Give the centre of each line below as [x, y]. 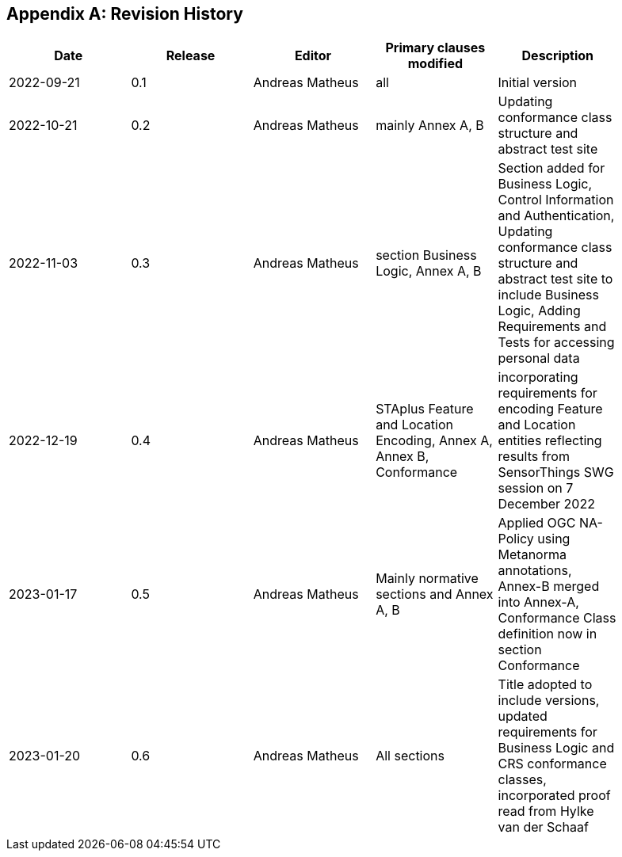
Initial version [538, 83]
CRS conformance [552, 764]
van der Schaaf [543, 827]
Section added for [551, 168]
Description [557, 56]
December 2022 [546, 504]
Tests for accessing [556, 343]
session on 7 [536, 488]
